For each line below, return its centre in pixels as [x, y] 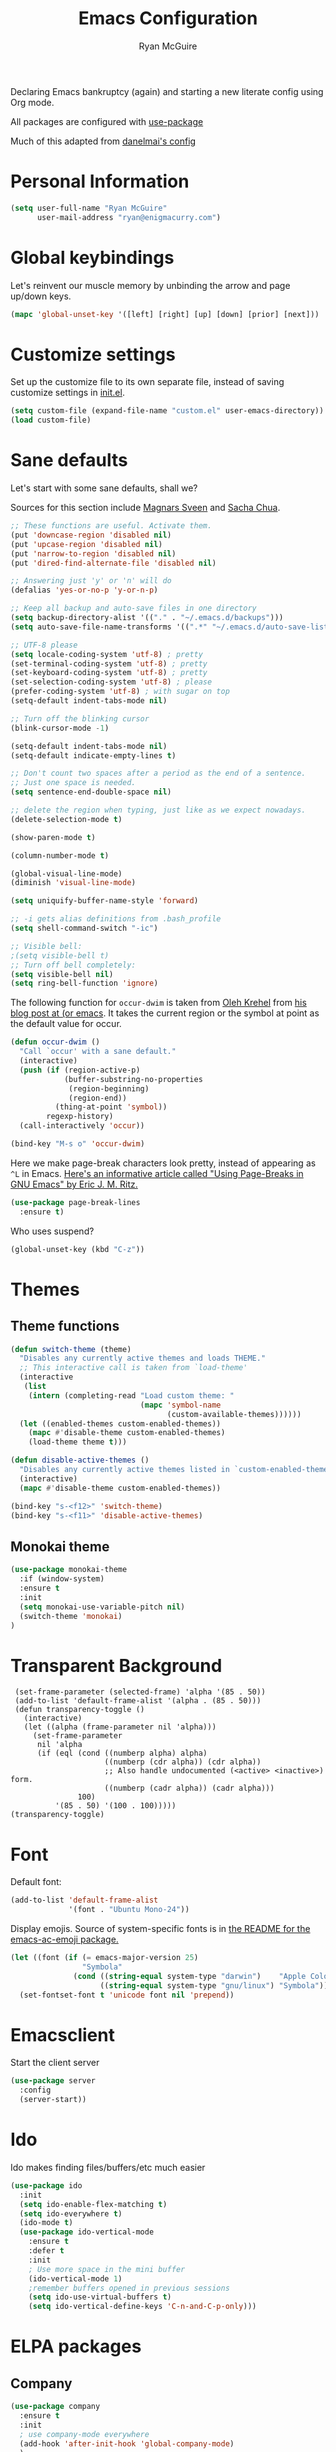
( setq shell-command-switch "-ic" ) [84, 928]
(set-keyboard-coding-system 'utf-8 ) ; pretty [109, 673]
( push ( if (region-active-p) [80, 1070]
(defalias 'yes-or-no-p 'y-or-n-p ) [84, 590]
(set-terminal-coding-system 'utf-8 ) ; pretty [109, 663]
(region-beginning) [109, 1088]
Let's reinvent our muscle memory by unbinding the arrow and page [150, 285]
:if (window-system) [62, 1579]
